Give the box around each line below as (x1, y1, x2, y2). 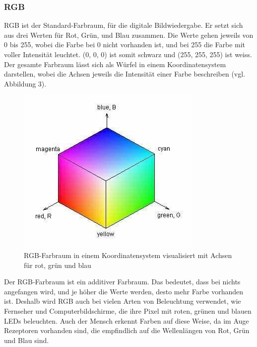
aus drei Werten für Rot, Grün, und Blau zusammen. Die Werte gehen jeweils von (4, 29, 254, 40)
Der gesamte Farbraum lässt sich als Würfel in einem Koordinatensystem (4, 59, 226, 69)
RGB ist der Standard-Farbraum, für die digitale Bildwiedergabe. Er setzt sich (4, 20, 243, 30)
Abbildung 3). (4, 78, 47, 88)
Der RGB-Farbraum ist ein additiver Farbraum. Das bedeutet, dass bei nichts (4, 276, 241, 287)
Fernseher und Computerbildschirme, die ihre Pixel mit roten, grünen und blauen (4, 305, 252, 316)
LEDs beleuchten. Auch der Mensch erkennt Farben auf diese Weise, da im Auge (4, 315, 249, 326)
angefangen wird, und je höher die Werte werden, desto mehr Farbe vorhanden (4, 286, 244, 296)
